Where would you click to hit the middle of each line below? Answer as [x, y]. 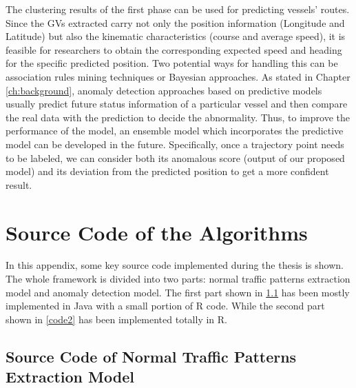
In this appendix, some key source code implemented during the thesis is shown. [175, 265]
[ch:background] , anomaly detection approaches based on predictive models [164, 90]
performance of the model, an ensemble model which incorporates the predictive [175, 131]
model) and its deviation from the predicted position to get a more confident [167, 171]
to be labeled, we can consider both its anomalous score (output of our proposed [175, 157]
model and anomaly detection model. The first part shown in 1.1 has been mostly [178, 292]
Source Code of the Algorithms [157, 232]
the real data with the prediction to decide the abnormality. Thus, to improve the [178, 117]
